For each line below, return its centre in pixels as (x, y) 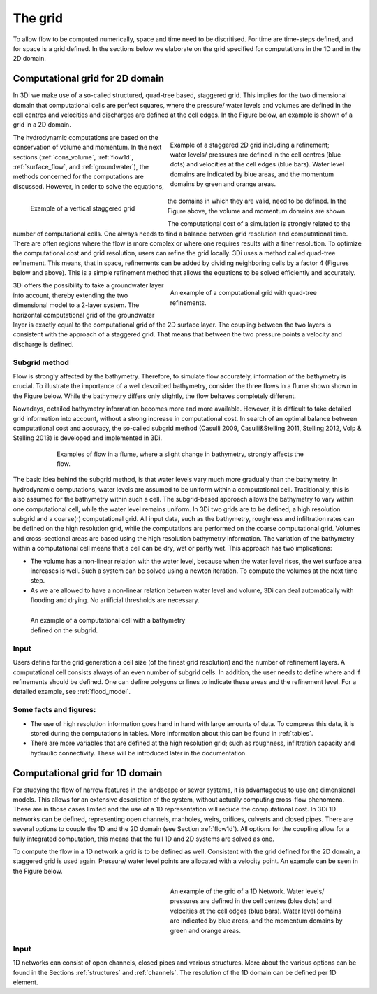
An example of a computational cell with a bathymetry (108, 620)
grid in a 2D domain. (42, 125)
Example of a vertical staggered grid (83, 208)
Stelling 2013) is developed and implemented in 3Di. (88, 438)
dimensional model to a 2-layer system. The (76, 305)
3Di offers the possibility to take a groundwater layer (88, 285)
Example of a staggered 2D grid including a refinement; (250, 145)
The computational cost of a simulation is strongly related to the (259, 224)
